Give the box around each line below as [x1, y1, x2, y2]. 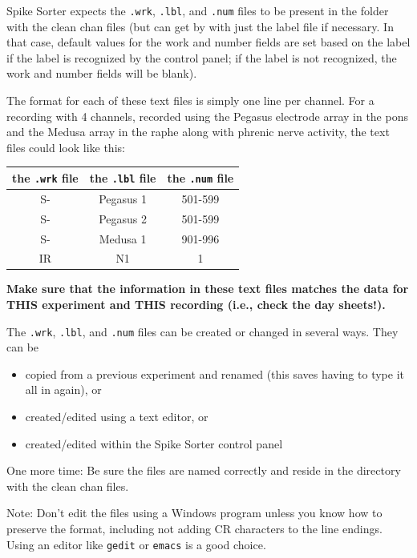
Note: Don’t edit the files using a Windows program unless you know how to [6, 504, 383, 521]
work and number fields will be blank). [6, 65, 197, 82]
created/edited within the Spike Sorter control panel [25, 435, 283, 452]
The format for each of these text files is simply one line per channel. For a [6, 92, 374, 109]
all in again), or [25, 381, 102, 398]
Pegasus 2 [99, 210, 148, 227]
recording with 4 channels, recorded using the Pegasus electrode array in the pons [6, 107, 408, 124]
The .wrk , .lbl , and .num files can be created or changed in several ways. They [6, 323, 399, 339]
